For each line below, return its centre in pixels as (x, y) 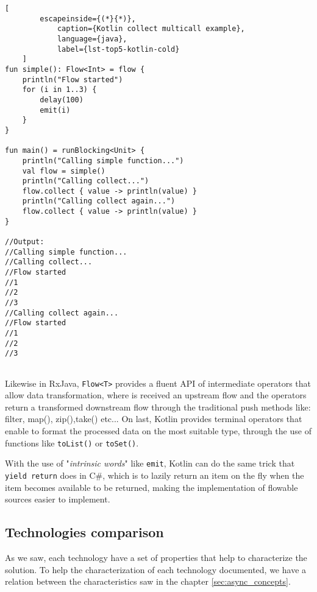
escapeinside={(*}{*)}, (88, 19)
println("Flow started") (73, 79)
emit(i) (55, 110)
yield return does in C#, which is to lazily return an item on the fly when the (155, 475)
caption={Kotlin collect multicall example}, (151, 29)
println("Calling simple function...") (103, 160)
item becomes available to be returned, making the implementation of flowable (151, 487)
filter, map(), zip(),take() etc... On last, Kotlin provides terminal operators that (154, 419)
